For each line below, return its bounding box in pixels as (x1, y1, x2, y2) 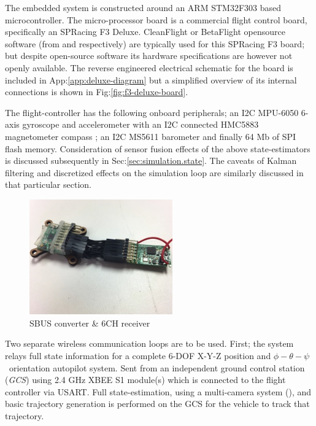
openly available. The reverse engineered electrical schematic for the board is (5, 61, 293, 74)
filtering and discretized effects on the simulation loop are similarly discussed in (5, 166, 304, 179)
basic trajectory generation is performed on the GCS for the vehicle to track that (5, 397, 310, 410)
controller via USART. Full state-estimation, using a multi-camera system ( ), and (5, 385, 312, 398)
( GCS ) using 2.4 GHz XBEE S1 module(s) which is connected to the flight (5, 373, 286, 386)
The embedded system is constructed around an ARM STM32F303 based (5, 1, 282, 14)
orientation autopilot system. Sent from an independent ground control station (9, 361, 305, 374)
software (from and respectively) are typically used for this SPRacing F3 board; (5, 37, 305, 50)
